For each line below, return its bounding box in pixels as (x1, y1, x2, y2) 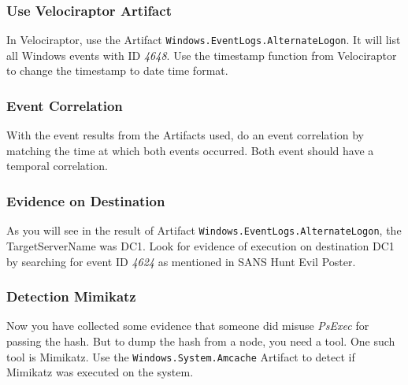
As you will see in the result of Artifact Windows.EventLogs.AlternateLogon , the (6, 222, 402, 239)
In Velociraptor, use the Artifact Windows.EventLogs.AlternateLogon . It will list (6, 31, 401, 48)
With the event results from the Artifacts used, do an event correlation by (6, 127, 364, 143)
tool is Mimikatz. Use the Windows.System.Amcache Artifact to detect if (6, 348, 355, 365)
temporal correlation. (6, 157, 108, 174)
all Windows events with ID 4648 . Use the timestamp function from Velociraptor (6, 46, 397, 63)
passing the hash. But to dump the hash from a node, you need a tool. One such (6, 332, 395, 349)
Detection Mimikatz (6, 287, 136, 306)
